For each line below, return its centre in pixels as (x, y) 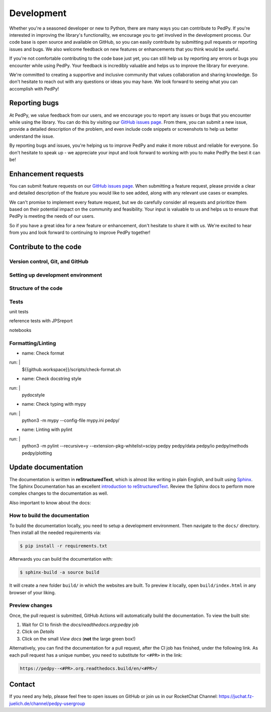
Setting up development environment (56, 275)
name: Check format (43, 353)
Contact (22, 685)
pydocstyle (33, 395)
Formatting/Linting (33, 343)
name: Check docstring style (52, 379)
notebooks (20, 330)
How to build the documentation (49, 515)
